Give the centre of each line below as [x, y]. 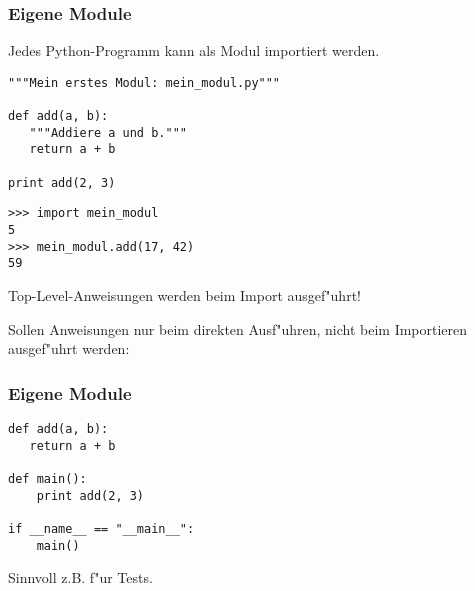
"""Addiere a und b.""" [108, 132]
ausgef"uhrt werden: [69, 348]
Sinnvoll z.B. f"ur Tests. [80, 577]
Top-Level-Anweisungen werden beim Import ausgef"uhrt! [184, 295]
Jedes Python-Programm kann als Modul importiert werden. [194, 50]
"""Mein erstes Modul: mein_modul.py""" [144, 82]
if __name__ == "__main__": [101, 528]
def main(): [47, 479]
